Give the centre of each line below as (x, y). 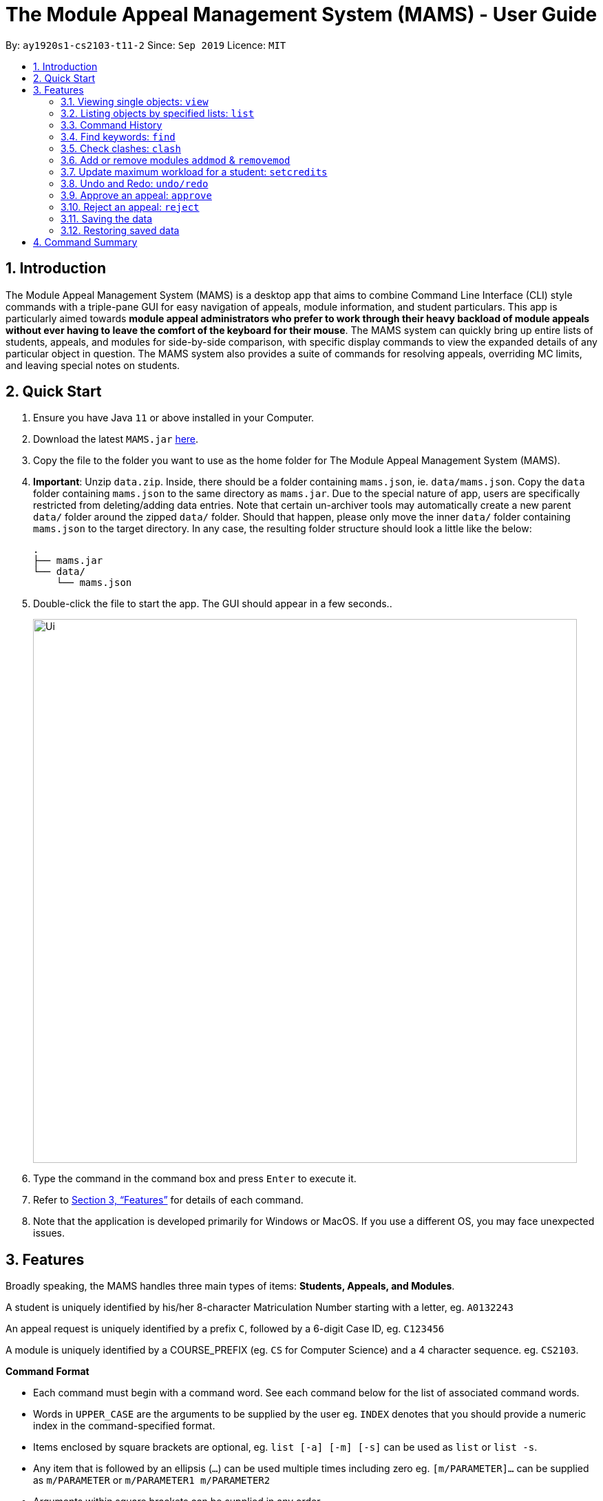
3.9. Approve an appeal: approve (136, 195)
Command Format (47, 1372)
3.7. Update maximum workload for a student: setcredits (194, 171)
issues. (49, 1233)
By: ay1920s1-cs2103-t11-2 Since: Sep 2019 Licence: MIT (146, 45)
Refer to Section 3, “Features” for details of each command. (168, 1200)
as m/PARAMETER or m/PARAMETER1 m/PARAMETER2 (152, 1480)
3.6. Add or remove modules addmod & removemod (176, 160)
